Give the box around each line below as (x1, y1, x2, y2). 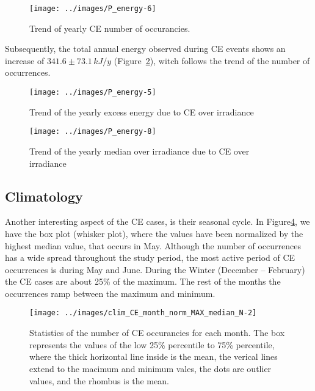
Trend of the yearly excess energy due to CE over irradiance (29, 105, 254, 118)
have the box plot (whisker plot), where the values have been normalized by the (5, 227, 303, 239)
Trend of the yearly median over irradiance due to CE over (29, 144, 250, 157)
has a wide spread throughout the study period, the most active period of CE (5, 251, 295, 264)
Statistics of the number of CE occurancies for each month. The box (29, 326, 285, 339)
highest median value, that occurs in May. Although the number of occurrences (5, 239, 301, 252)
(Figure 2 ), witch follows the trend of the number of (114, 54, 310, 67)
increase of (5, 54, 45, 67)
